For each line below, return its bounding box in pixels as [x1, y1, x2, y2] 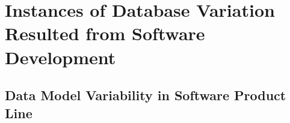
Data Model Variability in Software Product [5, 86, 286, 104]
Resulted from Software [5, 21, 205, 46]
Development [5, 44, 116, 69]
